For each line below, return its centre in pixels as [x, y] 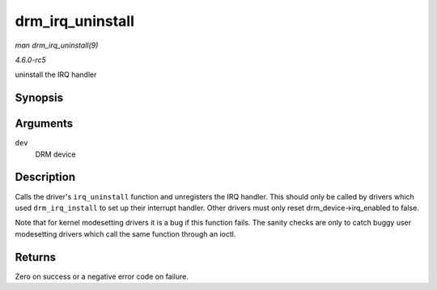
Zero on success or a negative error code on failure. [102, 276]
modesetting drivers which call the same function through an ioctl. [125, 233]
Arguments [44, 124]
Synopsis [39, 98]
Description [45, 177]
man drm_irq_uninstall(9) [57, 45]
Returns [36, 257]
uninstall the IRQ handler [56, 75]
